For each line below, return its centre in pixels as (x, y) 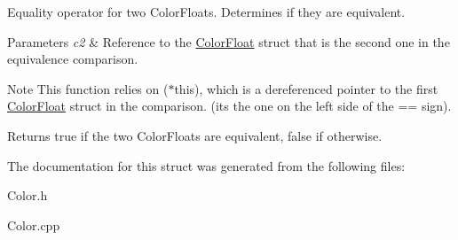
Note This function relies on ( (88, 88)
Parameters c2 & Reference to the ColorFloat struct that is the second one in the (229, 41)
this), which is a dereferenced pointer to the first (306, 88)
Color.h (28, 195)
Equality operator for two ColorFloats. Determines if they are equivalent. (206, 12)
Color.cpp (34, 225)
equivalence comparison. (73, 59)
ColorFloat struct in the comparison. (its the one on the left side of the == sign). (229, 106)
